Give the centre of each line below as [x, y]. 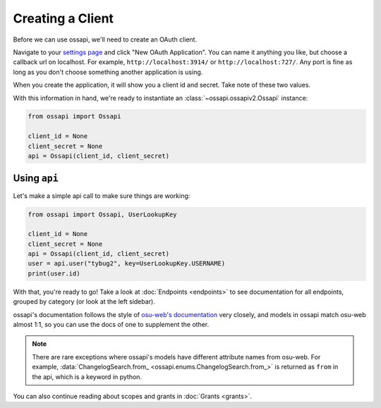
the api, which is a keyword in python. [87, 376]
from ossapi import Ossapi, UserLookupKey [102, 214]
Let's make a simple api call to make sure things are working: [102, 196]
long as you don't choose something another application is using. [108, 72]
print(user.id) [54, 273]
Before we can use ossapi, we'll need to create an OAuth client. [105, 39]
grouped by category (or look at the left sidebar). [84, 302]
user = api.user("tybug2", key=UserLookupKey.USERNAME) [127, 264]
